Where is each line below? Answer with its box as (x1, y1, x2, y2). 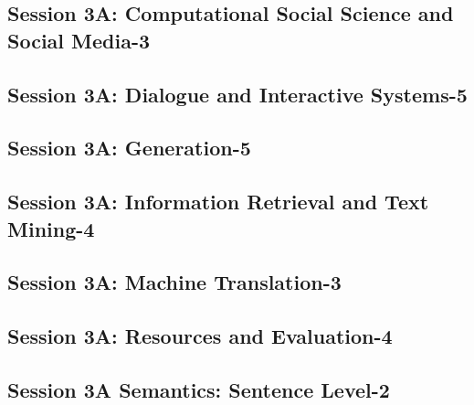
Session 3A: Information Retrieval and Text (7, 187, 429, 216)
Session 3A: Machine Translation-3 (7, 268, 342, 296)
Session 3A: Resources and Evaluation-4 (7, 322, 393, 350)
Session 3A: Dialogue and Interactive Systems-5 (7, 80, 468, 108)
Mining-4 (7, 214, 95, 242)
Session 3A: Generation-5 (7, 133, 251, 162)
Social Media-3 (7, 26, 151, 54)
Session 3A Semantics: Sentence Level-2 (7, 375, 390, 403)
